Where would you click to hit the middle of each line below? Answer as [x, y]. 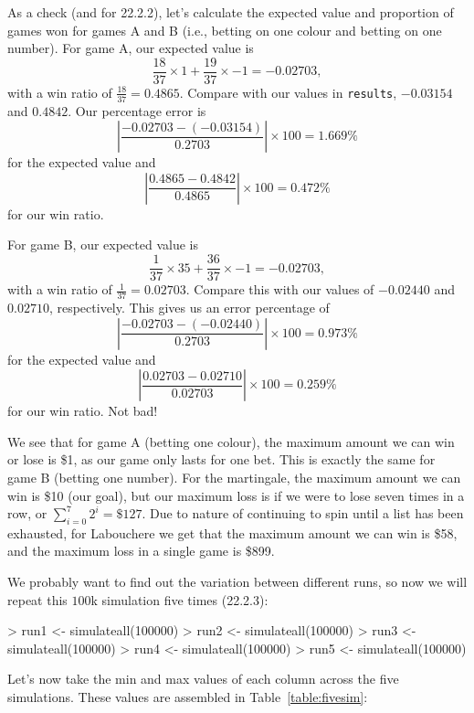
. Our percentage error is [137, 110]
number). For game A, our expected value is [131, 48]
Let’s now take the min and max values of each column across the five [203, 679]
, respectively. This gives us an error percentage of [189, 307]
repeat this [37, 599]
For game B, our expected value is [103, 245]
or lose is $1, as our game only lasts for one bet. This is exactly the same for [221, 459]
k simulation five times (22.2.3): [179, 599]
